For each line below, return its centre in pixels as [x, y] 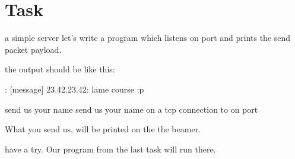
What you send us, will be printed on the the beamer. [103, 129]
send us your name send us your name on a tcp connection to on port [131, 109]
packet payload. [33, 49]
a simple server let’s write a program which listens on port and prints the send [148, 38]
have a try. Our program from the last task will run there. [110, 149]
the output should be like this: [60, 69]
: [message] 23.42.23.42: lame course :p [74, 89]
